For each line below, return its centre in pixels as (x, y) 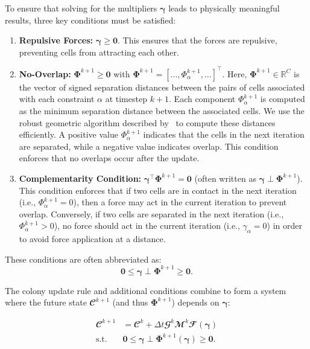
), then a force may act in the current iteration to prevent (180, 202)
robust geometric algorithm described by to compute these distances (147, 122)
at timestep (126, 99)
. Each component (202, 99)
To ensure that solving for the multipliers (81, 8)
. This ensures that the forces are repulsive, (197, 40)
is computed (283, 99)
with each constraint (57, 99)
